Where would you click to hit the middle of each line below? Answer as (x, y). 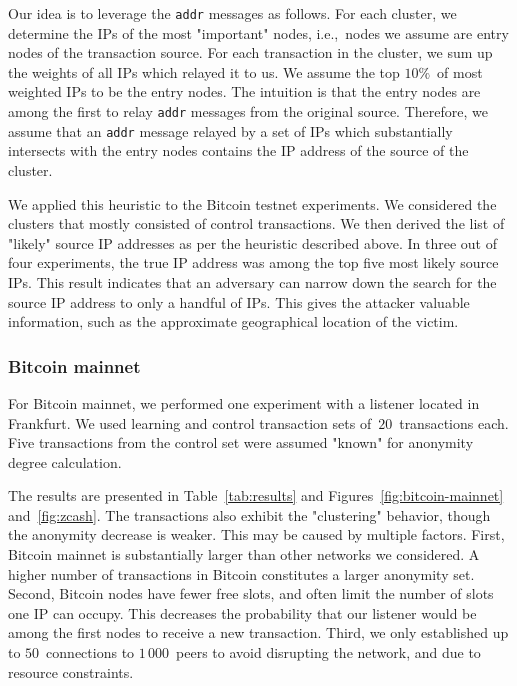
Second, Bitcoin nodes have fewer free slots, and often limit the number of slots (251, 593)
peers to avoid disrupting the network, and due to (328, 652)
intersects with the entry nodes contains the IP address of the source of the (238, 150)
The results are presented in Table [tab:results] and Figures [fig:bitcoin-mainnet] (256, 495)
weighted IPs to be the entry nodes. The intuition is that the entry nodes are (244, 91)
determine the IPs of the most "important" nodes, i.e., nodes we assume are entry (258, 32)
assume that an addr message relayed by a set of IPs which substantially (230, 130)
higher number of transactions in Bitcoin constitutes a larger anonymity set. (241, 573)
